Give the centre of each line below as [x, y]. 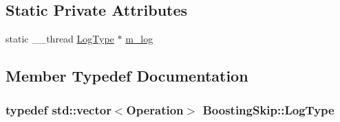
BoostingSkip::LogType [268, 109]
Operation [155, 109]
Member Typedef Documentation [127, 76]
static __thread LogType [60, 39]
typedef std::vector [59, 109]
